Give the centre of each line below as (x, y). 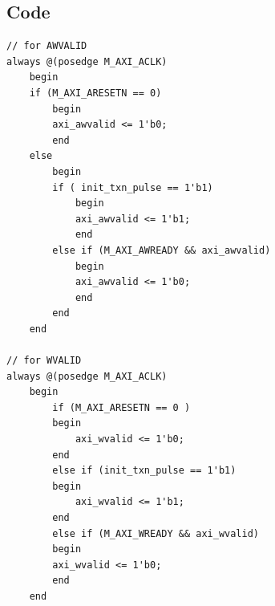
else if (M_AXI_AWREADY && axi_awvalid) (162, 250)
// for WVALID (44, 361)
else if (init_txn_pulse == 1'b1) (144, 471)
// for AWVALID (47, 46)
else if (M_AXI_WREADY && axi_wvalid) (156, 533)
